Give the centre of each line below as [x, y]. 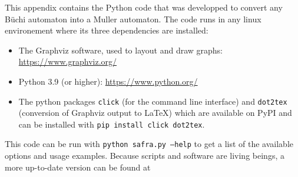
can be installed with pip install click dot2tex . [112, 124]
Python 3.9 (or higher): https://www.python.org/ [108, 81]
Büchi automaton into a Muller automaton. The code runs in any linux [133, 19]
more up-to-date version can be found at [78, 167]
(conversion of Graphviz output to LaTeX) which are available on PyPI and [155, 113]
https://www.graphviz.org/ [68, 61]
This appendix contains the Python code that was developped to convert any [144, 7]
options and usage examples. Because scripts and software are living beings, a [145, 156]
